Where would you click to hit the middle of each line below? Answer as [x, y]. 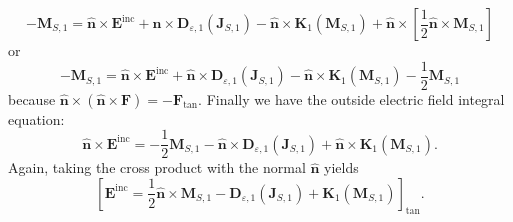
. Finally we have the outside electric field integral [351, 98]
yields [341, 167]
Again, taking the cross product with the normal [157, 167]
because [32, 98]
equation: [36, 118]
